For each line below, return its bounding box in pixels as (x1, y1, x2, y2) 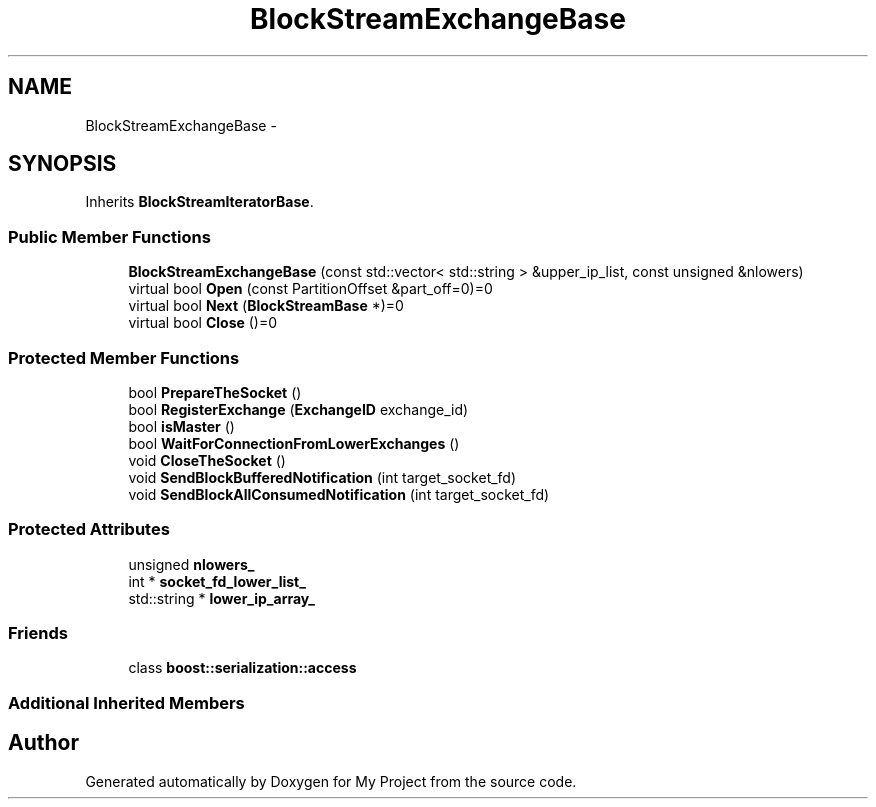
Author (8, 730, 79, 756)
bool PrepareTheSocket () (128, 383, 302, 401)
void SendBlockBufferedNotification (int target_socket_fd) (128, 468, 517, 486)
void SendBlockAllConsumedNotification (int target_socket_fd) (128, 485, 550, 503)
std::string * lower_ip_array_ (128, 589, 315, 607)
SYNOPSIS (8, 151, 117, 177)
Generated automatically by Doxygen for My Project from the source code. (85, 772, 577, 790)
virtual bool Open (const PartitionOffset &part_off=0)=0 (128, 280, 493, 298)
